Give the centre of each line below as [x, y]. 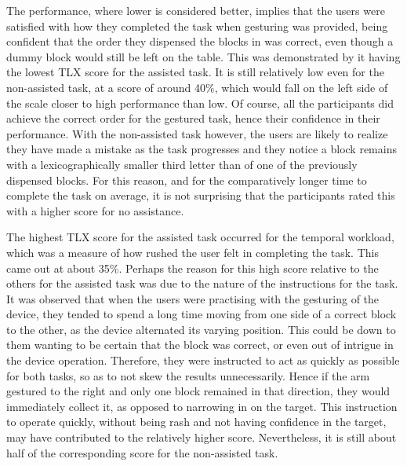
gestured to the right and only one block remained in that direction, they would [198, 391]
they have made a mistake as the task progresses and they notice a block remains [202, 149]
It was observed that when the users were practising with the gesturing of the [193, 298]
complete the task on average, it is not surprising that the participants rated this [201, 195]
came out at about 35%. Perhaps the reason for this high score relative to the [193, 268]
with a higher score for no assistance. [95, 210]
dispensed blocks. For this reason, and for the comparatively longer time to [187, 180]
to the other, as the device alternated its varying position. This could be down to [201, 329]
